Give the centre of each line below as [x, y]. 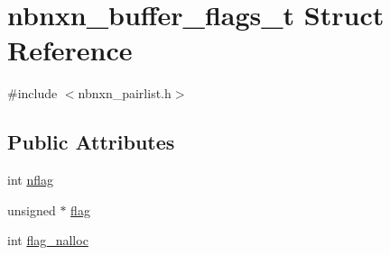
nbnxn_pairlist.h [125, 93]
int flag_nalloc [48, 240]
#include [32, 93]
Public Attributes [91, 142]
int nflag [30, 180]
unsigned [32, 209]
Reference [70, 50]
